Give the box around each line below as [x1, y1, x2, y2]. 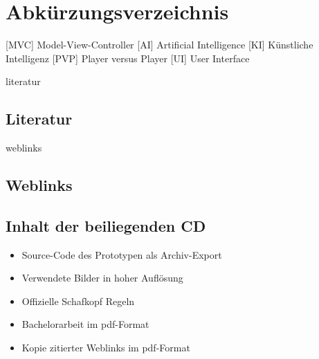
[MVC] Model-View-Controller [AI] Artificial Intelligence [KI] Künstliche [6, 37, 313, 52]
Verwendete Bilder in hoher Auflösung [21, 270, 183, 285]
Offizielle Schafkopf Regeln [21, 293, 135, 308]
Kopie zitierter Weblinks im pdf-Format [21, 340, 190, 355]
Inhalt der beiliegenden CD [6, 214, 206, 236]
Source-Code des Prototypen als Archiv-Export [21, 247, 222, 261]
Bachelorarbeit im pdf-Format [21, 317, 149, 331]
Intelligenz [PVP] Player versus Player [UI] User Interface [6, 50, 250, 65]
